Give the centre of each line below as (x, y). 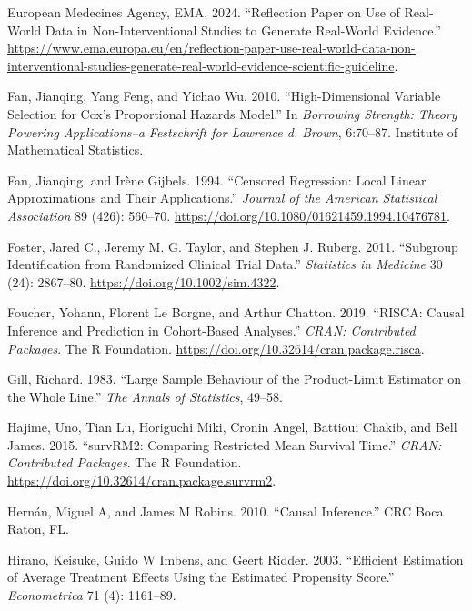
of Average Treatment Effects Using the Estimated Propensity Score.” (201, 577)
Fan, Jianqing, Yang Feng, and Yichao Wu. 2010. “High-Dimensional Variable (224, 96)
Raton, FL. (38, 529)
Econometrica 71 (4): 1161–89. (92, 595)
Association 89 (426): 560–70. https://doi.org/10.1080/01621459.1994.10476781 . (229, 215)
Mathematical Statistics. (75, 150)
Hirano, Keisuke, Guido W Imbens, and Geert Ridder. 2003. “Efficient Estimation (236, 559)
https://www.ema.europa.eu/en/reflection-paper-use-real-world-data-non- (211, 48)
